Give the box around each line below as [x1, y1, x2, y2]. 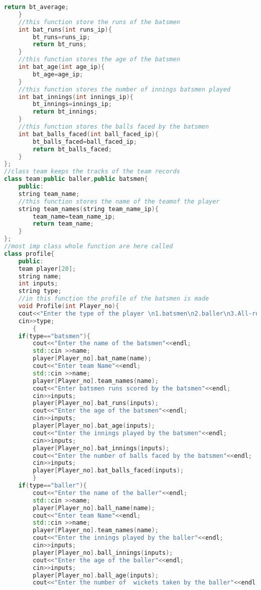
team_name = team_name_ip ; [33, 213, 115, 220]
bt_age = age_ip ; [33, 70, 83, 78]
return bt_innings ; [33, 108, 98, 116]
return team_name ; [33, 220, 94, 228]
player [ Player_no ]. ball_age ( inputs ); [33, 571, 159, 579]
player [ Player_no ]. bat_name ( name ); [33, 355, 152, 362]
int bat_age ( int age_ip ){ [18, 63, 105, 70]
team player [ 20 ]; [18, 265, 76, 272]
